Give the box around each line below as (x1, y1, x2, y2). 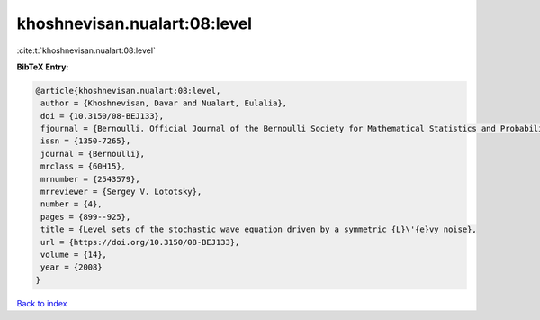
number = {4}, (40, 199, 103, 209)
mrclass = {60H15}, (40, 161, 126, 171)
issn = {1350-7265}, (40, 136, 131, 146)
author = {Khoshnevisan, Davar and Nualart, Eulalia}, (40, 98, 288, 108)
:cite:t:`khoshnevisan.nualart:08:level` (16, 45, 157, 56)
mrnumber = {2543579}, (40, 174, 141, 184)
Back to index (16, 297, 67, 308)
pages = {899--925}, (40, 212, 131, 222)
